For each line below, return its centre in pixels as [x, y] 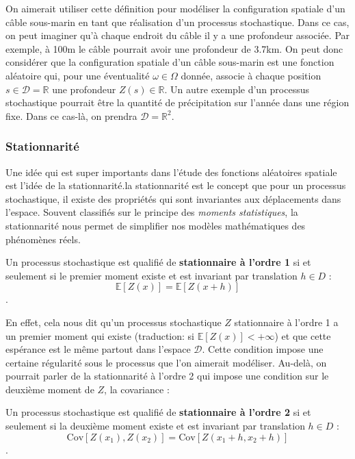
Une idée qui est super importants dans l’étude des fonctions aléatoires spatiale [171, 172]
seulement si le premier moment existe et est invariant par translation [152, 275]
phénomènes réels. [43, 239]
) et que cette [303, 335]
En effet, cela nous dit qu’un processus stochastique [114, 322]
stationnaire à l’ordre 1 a [286, 322]
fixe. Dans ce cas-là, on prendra [71, 115]
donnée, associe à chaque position [251, 75]
